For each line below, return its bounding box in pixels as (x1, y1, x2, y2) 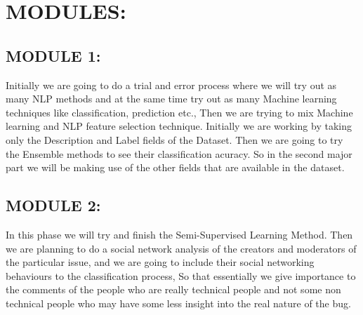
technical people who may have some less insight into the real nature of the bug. (6, 295, 351, 310)
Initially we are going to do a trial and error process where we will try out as (6, 77, 337, 92)
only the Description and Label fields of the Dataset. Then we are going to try (6, 132, 343, 147)
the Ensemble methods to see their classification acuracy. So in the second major (6, 146, 352, 161)
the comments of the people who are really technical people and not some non (6, 282, 341, 297)
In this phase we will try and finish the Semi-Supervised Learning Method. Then (6, 227, 353, 241)
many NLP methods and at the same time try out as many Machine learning (6, 91, 337, 106)
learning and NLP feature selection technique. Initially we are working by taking (6, 119, 352, 133)
